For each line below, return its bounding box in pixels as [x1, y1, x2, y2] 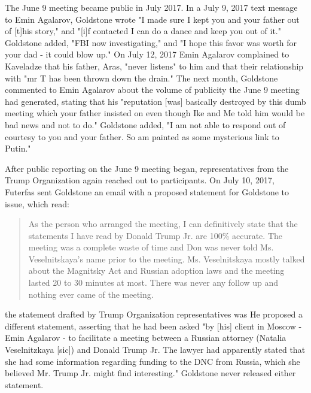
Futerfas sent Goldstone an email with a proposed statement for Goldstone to [5, 185, 289, 198]
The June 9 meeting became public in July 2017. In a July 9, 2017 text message [5, 1, 298, 13]
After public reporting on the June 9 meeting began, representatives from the [5, 162, 289, 174]
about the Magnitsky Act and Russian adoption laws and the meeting [28, 264, 285, 277]
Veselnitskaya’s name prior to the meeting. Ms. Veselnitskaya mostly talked [28, 252, 305, 265]
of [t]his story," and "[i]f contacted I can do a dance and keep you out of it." [5, 25, 281, 37]
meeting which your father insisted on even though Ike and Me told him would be [5, 107, 305, 119]
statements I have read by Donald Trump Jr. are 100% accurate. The [28, 229, 282, 241]
